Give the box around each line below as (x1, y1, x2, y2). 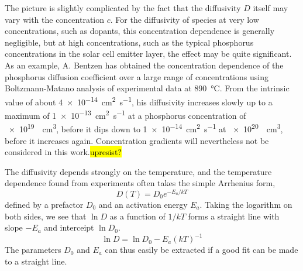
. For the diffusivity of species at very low (110, 13, 259, 25)
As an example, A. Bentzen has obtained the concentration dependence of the (5, 59, 284, 71)
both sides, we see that (5, 210, 87, 222)
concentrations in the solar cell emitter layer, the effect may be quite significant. (5, 47, 292, 60)
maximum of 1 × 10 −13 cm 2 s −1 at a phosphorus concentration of (5, 108, 246, 121)
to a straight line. (5, 255, 67, 267)
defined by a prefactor (5, 198, 84, 210)
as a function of (109, 210, 166, 222)
